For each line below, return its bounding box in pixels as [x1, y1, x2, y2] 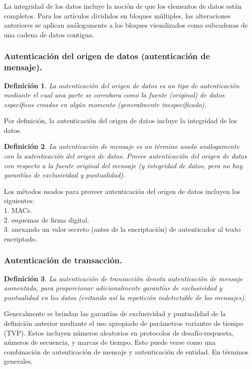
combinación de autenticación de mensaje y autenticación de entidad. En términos [4, 346, 249, 356]
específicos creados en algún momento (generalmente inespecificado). [4, 99, 207, 109]
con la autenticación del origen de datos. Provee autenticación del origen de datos [4, 151, 247, 161]
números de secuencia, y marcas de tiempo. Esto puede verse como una [4, 337, 216, 347]
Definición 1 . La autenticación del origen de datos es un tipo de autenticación [4, 80, 239, 90]
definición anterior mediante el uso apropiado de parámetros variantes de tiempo [4, 318, 244, 328]
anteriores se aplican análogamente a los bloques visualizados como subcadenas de [4, 20, 248, 30]
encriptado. [4, 233, 37, 243]
